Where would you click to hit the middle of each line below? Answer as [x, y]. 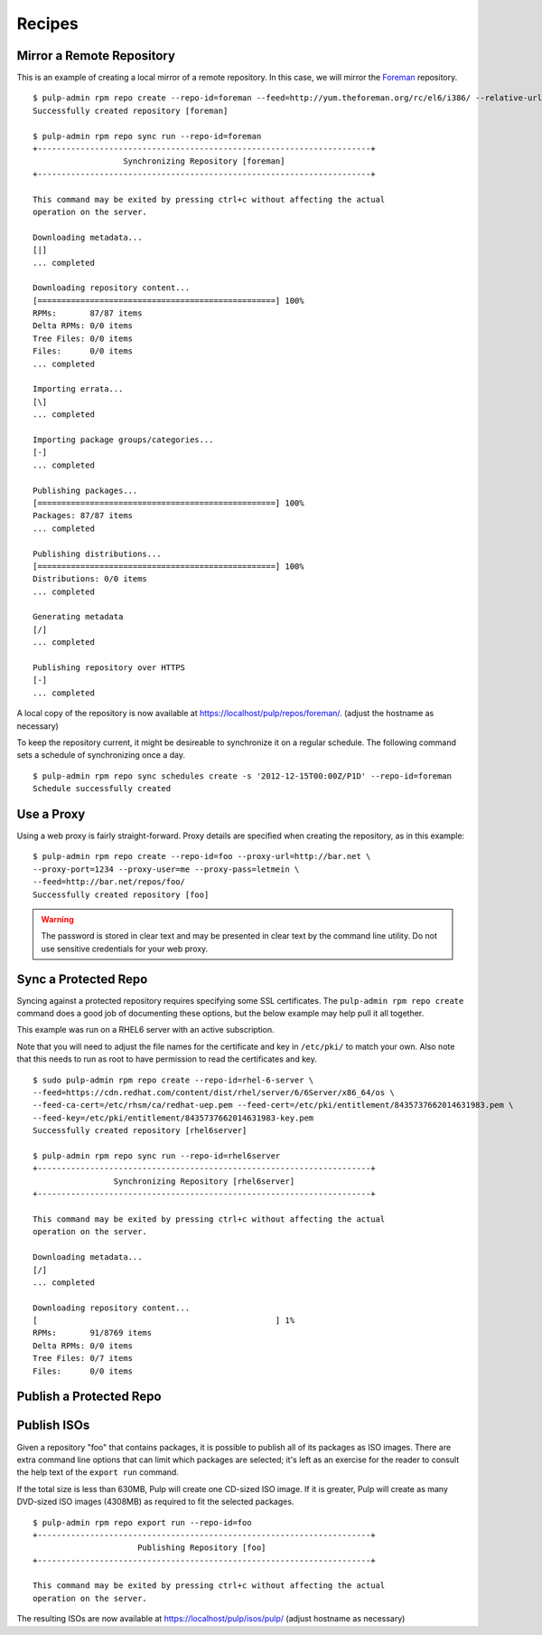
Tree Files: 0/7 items [83, 1358]
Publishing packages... [85, 490]
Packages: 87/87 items [83, 516]
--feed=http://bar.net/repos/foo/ [109, 882]
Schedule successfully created [102, 789]
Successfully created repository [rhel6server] [140, 1131]
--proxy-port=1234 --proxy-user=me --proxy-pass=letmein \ [166, 869]
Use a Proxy [51, 814]
